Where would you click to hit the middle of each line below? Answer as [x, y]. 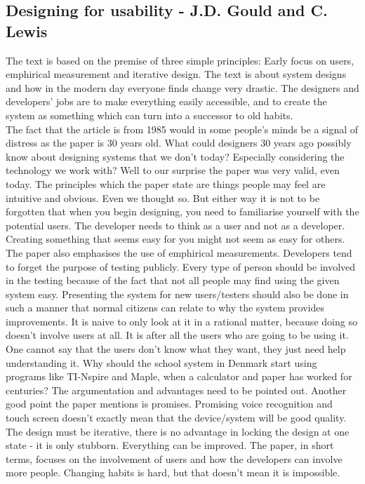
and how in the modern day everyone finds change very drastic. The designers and [182, 87]
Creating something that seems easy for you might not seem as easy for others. [175, 239]
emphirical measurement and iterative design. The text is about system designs [176, 74]
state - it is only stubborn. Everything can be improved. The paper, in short [170, 445]
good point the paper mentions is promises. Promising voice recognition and [169, 404]
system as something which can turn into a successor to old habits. [150, 115]
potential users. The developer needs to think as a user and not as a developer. [175, 225]
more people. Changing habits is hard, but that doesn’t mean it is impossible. [173, 472]
